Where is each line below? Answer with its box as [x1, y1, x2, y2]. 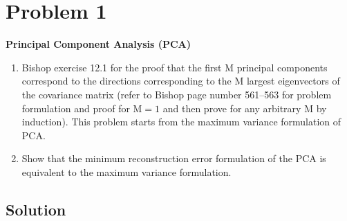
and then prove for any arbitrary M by [162, 100, 327, 115]
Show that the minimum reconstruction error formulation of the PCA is [21, 151, 326, 166]
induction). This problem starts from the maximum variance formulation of [21, 114, 341, 129]
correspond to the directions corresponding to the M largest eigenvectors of [21, 73, 340, 88]
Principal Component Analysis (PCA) [6, 37, 191, 51]
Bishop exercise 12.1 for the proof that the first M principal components [21, 60, 328, 74]
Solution [6, 198, 66, 220]
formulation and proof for [21, 100, 130, 115]
